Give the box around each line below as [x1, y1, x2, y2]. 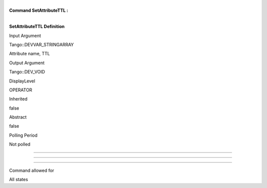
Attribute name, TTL [9, 51, 50, 57]
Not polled [9, 141, 31, 148]
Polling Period [9, 132, 38, 138]
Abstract [9, 114, 27, 120]
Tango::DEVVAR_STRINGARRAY [9, 41, 74, 47]
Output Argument [9, 60, 44, 66]
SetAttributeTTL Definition [9, 24, 65, 30]
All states [9, 177, 28, 183]
